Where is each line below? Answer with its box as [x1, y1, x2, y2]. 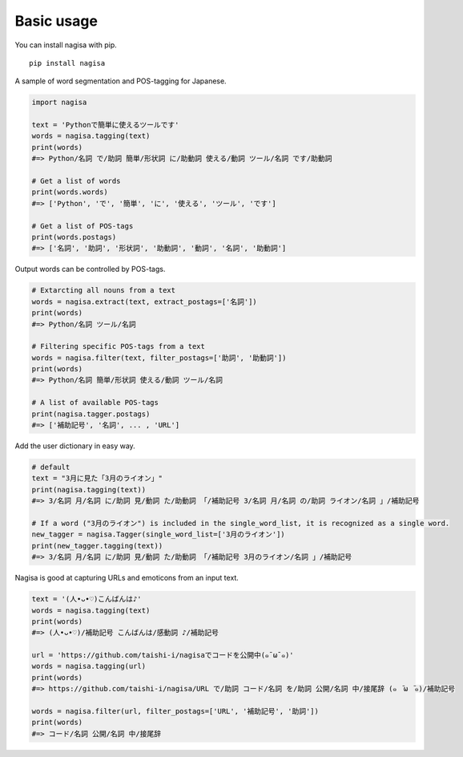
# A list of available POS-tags [31, 398, 159, 407]
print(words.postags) [31, 233, 117, 241]
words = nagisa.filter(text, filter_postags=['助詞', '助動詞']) [31, 353, 287, 362]
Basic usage [14, 12, 98, 30]
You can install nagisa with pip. [14, 40, 118, 50]
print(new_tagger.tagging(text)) [31, 541, 163, 550]
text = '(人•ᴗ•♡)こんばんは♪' [31, 594, 142, 604]
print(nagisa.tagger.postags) [31, 409, 151, 419]
